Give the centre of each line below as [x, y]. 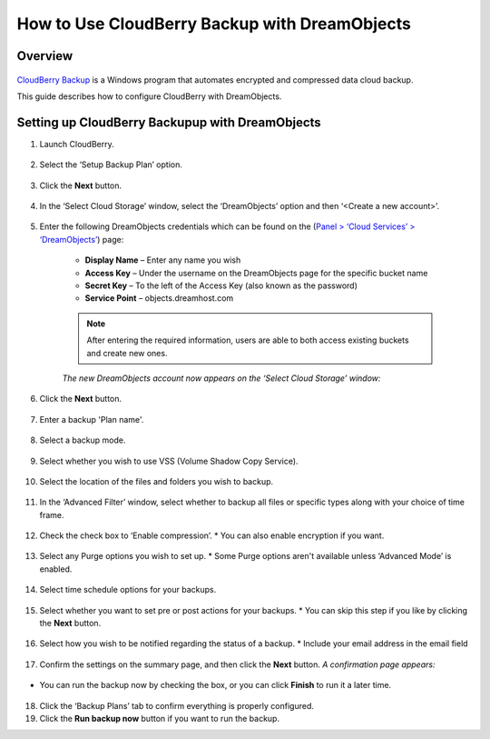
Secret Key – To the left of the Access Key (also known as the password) [221, 285]
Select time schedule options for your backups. [128, 590]
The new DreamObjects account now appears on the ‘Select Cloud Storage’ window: [221, 378]
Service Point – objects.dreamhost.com [159, 298]
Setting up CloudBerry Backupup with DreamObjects [169, 122]
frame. [52, 514]
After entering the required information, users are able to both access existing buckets [248, 340]
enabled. [56, 569]
